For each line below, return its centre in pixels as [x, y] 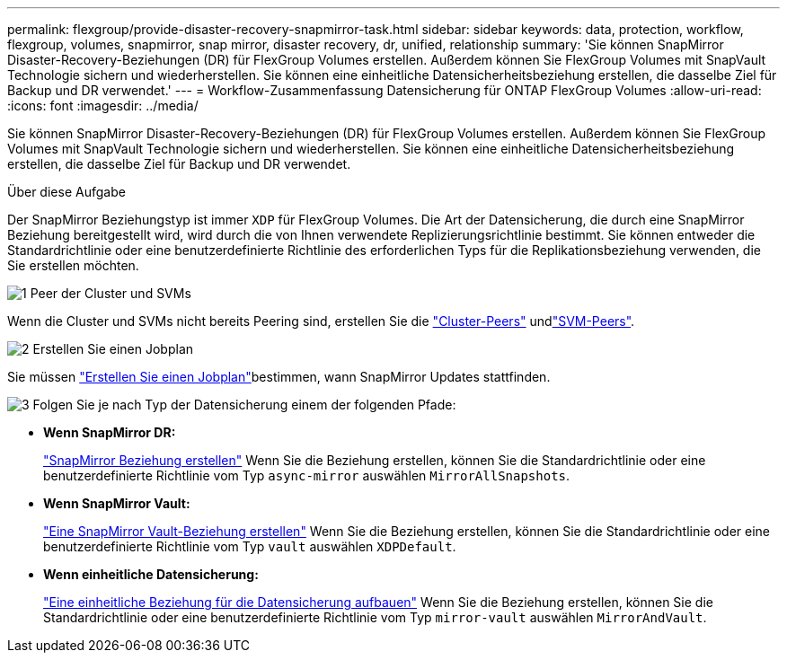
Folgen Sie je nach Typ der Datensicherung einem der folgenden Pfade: [244, 405]
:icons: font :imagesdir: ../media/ [103, 106]
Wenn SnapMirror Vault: [117, 503]
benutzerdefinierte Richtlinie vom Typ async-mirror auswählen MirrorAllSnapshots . [307, 475]
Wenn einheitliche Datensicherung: [151, 574]
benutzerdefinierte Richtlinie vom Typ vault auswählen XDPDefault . [250, 546]
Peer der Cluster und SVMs [111, 293]
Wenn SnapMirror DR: [110, 432]
